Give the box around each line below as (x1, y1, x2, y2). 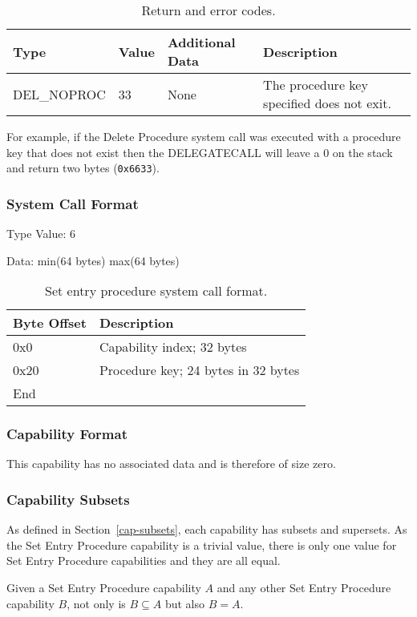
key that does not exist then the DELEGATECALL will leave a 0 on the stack (6, 143, 393, 160)
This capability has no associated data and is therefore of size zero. (6, 455, 336, 472)
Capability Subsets (6, 489, 130, 509)
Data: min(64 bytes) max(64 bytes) (6, 252, 180, 268)
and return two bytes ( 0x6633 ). (6, 159, 160, 176)
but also (164, 595, 205, 611)
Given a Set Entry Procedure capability (6, 579, 201, 596)
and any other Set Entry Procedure (217, 579, 391, 596)
